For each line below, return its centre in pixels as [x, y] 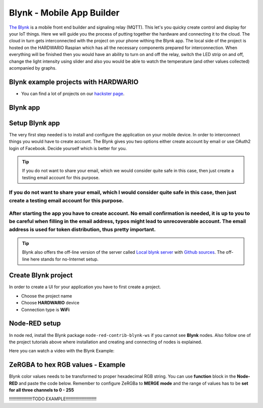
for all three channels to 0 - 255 [41, 390]
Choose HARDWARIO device [50, 303]
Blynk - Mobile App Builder [64, 13]
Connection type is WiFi [46, 310]
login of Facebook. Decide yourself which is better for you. [68, 148]
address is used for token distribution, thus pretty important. [82, 229]
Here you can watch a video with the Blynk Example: [62, 351]
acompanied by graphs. [33, 68]
